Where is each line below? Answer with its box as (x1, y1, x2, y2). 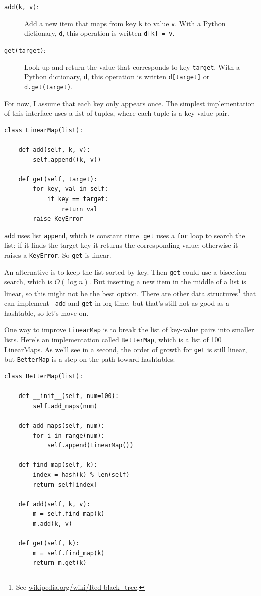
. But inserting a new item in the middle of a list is (89, 276, 246, 287)
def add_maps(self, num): (18, 422, 105, 429)
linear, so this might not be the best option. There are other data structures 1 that (4, 286, 256, 298)
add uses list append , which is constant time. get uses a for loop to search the (4, 230, 245, 240)
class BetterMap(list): (4, 373, 83, 380)
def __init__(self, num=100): (18, 392, 119, 400)
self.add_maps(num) (33, 402, 98, 410)
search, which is (4, 276, 52, 287)
